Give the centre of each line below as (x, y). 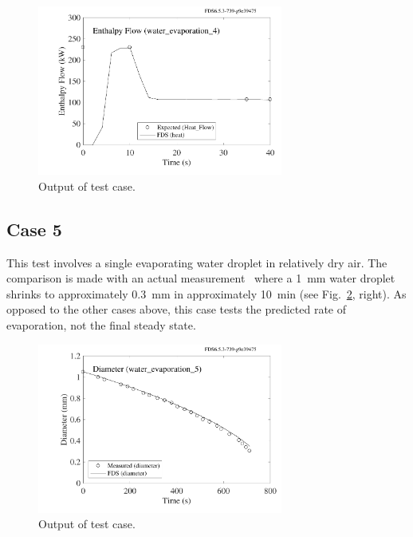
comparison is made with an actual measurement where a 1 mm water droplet (201, 278)
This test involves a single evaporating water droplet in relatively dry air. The (197, 262)
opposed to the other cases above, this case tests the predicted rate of (177, 309)
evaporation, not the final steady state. (101, 324)
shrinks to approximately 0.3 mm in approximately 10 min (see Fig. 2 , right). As (206, 293)
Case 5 (34, 229)
